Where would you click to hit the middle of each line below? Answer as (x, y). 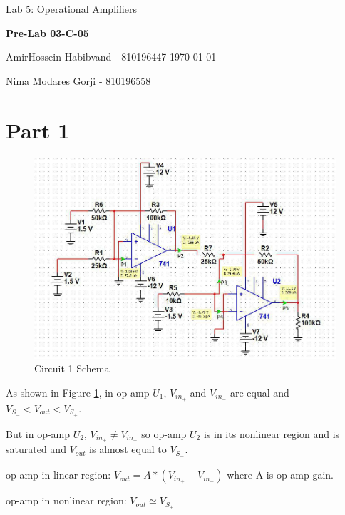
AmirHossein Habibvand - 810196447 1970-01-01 (111, 57)
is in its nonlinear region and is (272, 433)
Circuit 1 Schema (72, 368)
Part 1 (38, 129)
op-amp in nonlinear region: (66, 500)
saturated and (36, 449)
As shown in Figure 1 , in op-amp (78, 392)
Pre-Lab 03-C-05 (47, 32)
